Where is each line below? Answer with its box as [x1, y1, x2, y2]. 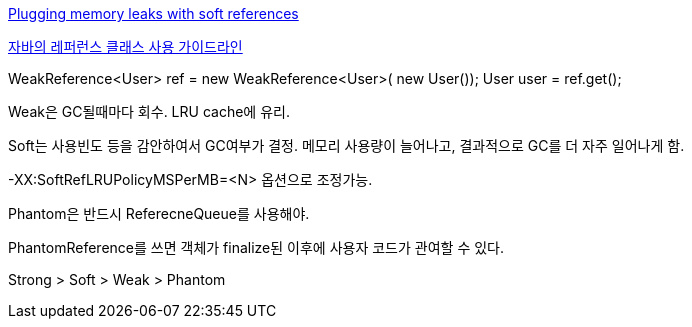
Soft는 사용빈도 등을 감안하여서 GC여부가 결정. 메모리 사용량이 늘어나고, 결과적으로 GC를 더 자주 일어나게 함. [8, 137, 685, 154]
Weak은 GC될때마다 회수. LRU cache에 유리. [8, 103, 290, 120]
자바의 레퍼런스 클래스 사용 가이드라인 [8, 38, 243, 55]
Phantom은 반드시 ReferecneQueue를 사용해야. [8, 205, 310, 222]
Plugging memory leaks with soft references [8, 5, 299, 22]
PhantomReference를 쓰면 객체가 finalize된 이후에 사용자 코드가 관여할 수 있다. [8, 239, 504, 256]
